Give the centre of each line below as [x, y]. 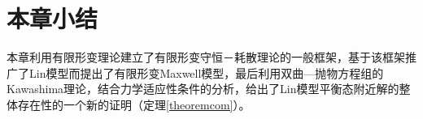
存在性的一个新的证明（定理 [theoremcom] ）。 [134, 104]
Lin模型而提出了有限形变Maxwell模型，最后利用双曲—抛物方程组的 [206, 72]
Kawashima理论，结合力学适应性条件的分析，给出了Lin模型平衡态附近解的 [203, 89]
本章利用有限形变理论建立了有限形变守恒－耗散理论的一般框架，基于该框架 [206, 57]
